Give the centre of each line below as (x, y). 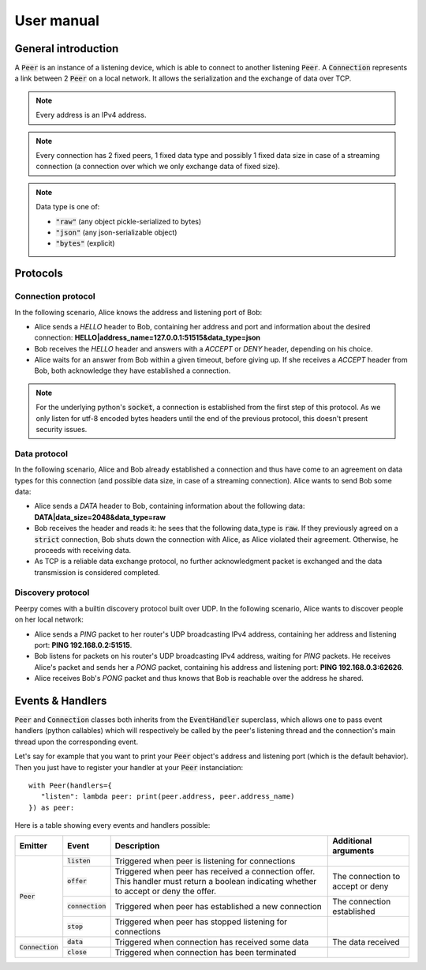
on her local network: (49, 619)
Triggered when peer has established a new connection (219, 906)
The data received (366, 942)
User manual (57, 21)
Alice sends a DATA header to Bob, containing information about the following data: (170, 506)
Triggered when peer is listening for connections (205, 861)
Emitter (33, 845)
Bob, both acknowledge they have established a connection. (133, 370)
